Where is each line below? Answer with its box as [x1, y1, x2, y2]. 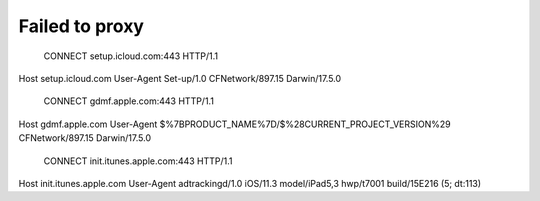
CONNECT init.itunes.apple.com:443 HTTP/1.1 [43, 155, 234, 167]
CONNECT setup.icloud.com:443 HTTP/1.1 [43, 50, 219, 62]
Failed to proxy [18, 15, 145, 37]
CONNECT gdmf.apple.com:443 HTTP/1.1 [43, 95, 215, 107]
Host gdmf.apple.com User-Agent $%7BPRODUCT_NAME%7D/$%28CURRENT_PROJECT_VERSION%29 [18, 118, 451, 130]
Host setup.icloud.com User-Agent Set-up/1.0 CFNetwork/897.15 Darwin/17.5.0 [18, 72, 342, 84]
